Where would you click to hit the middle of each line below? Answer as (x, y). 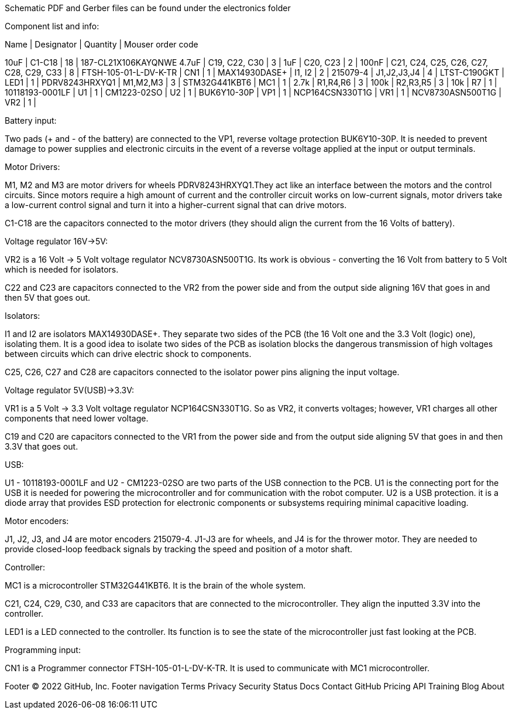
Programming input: (43, 650)
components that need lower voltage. (77, 418)
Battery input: (31, 120)
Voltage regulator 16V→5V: (56, 241)
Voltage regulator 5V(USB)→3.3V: (70, 390)
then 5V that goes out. (48, 297)
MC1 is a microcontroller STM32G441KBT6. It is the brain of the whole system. (155, 585)
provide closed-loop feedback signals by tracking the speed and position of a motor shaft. (179, 549)
